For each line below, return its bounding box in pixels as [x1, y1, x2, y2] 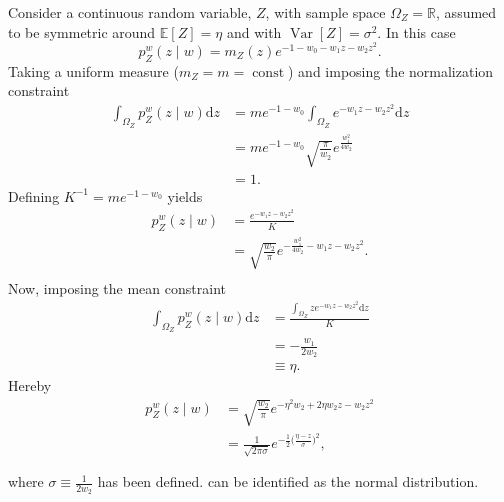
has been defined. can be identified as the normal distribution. [97, 471, 479, 492]
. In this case [377, 21, 456, 42]
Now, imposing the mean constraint [8, 277, 226, 298]
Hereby [8, 375, 52, 396]
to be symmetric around [8, 21, 156, 42]
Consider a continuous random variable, [8, 2, 252, 22]
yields [167, 185, 203, 206]
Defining [8, 185, 60, 206]
